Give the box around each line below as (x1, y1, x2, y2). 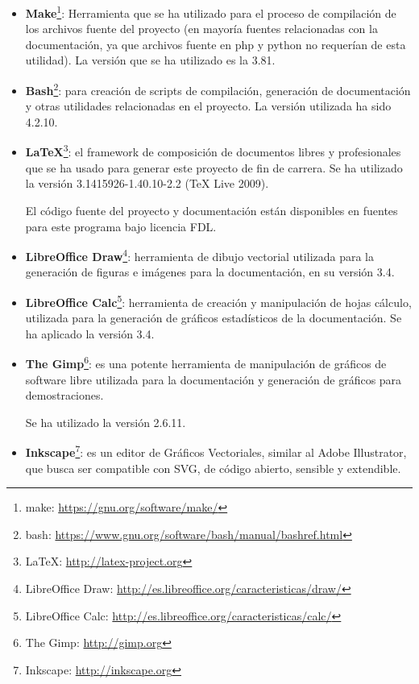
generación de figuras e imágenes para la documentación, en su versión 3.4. (25, 263, 395, 280)
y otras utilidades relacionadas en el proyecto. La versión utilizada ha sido (25, 97, 392, 114)
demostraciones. (25, 387, 104, 404)
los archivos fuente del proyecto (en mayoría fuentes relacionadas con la (25, 20, 378, 37)
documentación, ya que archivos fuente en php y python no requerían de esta (25, 35, 406, 52)
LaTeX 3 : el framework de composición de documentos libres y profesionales (25, 141, 401, 160)
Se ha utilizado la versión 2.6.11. (25, 413, 186, 430)
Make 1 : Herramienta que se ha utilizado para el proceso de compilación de (25, 2, 396, 21)
